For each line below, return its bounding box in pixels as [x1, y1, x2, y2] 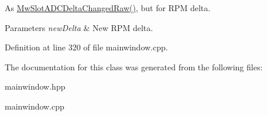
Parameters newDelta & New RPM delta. [5, 21, 153, 33]
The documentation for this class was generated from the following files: [5, 60, 263, 73]
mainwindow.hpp [5, 80, 66, 93]
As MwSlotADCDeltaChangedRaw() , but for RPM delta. [5, 2, 211, 13]
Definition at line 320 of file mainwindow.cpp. [5, 41, 168, 53]
